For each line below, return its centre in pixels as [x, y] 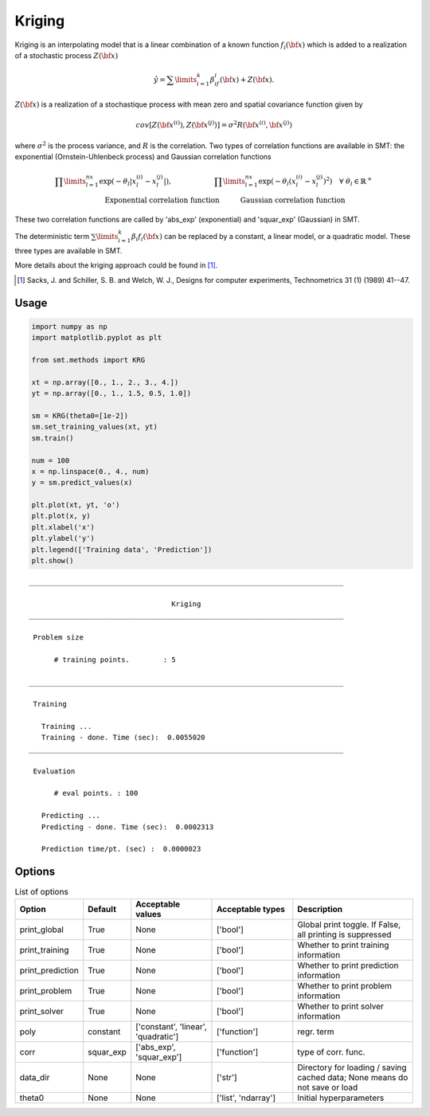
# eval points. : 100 [96, 793]
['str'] [227, 1077]
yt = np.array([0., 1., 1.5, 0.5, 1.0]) [111, 394]
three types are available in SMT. [68, 251]
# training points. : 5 [115, 660]
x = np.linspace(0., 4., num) [90, 471]
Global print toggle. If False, [349, 924]
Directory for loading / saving [352, 1067]
